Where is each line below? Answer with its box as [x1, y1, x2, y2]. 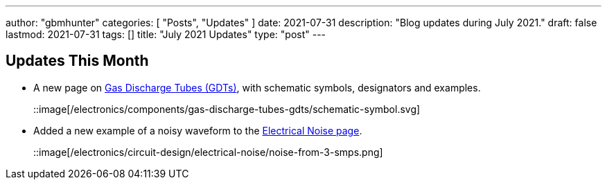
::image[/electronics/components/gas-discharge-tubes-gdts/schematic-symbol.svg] [33, 103, 421, 115]
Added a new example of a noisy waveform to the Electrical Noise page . [33, 124, 362, 136]
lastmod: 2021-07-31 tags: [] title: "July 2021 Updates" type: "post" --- [6, 28, 326, 40]
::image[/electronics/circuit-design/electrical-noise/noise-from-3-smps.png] [33, 146, 383, 158]
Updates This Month [6, 52, 149, 70]
